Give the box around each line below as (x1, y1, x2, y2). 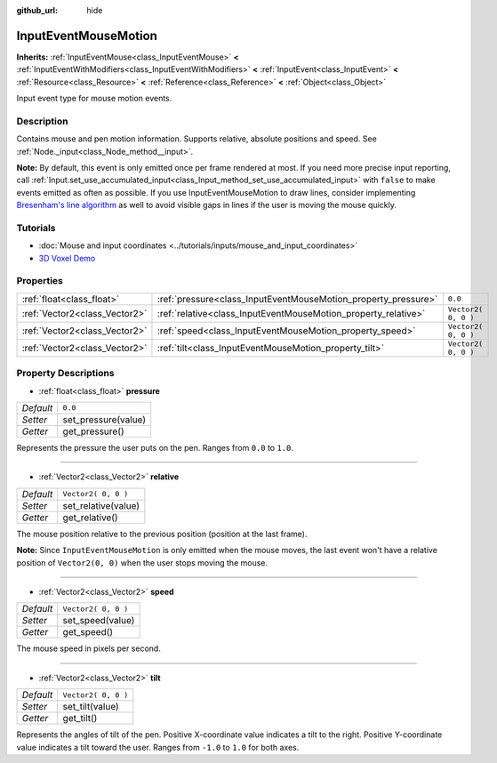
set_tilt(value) (62, 701, 119, 713)
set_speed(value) (62, 614, 135, 627)
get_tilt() (62, 712, 98, 725)
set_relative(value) (62, 499, 140, 511)
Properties (16, 275, 64, 287)
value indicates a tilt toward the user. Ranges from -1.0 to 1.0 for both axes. (16, 742, 300, 752)
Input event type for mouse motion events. (16, 93, 172, 104)
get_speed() (62, 626, 114, 639)
